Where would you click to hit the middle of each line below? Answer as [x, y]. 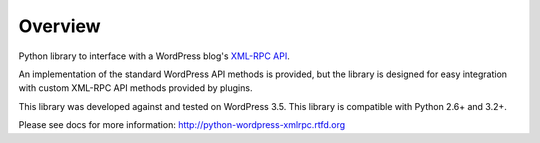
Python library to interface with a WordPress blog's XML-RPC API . [154, 56]
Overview [59, 26]
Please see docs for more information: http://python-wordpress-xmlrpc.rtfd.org [182, 125]
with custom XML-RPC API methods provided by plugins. [135, 88]
